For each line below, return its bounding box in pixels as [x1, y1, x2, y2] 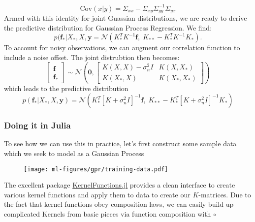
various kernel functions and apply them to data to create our [4, 189, 191, 199]
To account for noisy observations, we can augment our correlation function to [4, 42, 240, 53]
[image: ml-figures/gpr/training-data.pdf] [24, 165, 168, 173]
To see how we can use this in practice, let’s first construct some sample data [4, 138, 237, 149]
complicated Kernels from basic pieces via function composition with [4, 208, 211, 219]
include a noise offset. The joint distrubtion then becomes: [4, 52, 180, 62]
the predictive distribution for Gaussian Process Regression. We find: [4, 22, 212, 32]
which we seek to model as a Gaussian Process [4, 148, 144, 158]
